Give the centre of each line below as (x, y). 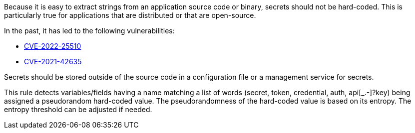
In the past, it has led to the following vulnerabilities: (89, 31)
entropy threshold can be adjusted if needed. (78, 109)
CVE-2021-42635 (53, 62)
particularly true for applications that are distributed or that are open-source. (130, 15)
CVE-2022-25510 (53, 46)
